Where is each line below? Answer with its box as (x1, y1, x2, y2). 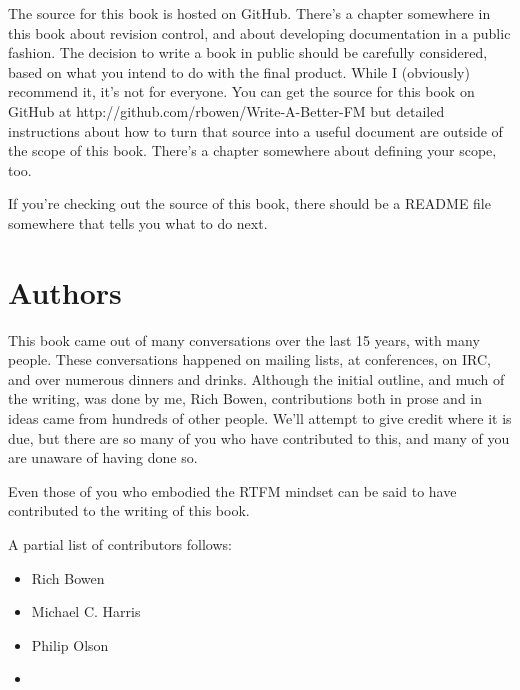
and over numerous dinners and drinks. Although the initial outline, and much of (8, 368, 505, 389)
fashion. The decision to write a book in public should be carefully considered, (8, 42, 488, 63)
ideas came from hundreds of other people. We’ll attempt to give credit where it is (8, 408, 512, 429)
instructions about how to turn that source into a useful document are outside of (8, 120, 503, 141)
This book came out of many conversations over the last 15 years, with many (8, 329, 480, 350)
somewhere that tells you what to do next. (8, 212, 268, 233)
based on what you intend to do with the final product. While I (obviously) (8, 61, 470, 82)
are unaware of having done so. (8, 447, 198, 468)
